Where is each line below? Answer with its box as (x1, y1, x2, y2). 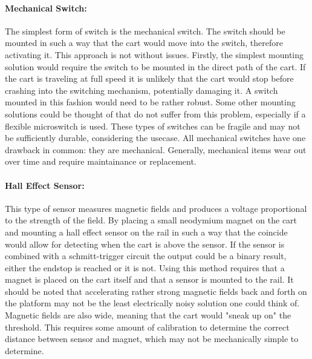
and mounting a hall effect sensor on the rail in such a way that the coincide (5, 225, 288, 238)
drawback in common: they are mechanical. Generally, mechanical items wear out (5, 143, 307, 156)
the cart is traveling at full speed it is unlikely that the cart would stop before (5, 72, 294, 85)
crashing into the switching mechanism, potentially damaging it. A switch (5, 84, 278, 96)
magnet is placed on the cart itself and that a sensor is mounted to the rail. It (5, 273, 294, 286)
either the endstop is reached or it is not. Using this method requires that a (5, 261, 285, 274)
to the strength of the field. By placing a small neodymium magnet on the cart (5, 214, 297, 226)
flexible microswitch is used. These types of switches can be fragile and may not (5, 119, 301, 132)
